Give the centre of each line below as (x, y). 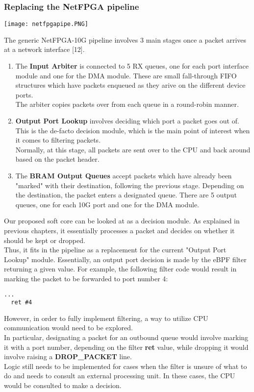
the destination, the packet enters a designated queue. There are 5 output (126, 195)
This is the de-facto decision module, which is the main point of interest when (133, 130)
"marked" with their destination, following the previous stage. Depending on (130, 185)
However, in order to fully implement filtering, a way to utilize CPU (106, 318)
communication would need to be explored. (68, 328)
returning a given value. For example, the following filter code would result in (120, 269)
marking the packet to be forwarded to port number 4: (86, 278)
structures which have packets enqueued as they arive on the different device (130, 85)
